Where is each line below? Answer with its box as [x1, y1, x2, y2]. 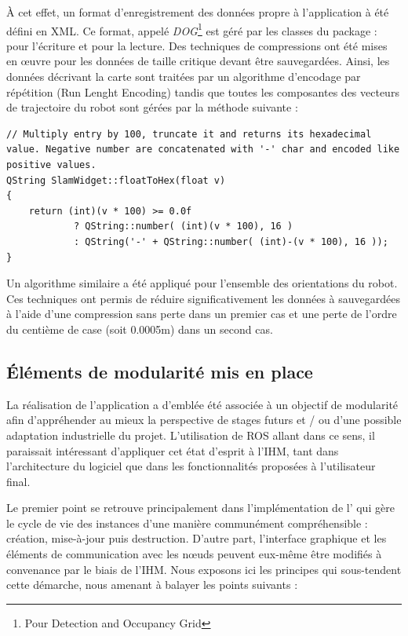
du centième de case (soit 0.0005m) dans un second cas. [6, 320, 273, 337]
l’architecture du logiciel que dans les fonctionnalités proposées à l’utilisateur [6, 458, 376, 474]
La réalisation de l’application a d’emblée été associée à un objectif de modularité [6, 396, 399, 412]
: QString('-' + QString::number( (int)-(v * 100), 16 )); [73, 236, 388, 247]
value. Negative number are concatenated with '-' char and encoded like [6, 144, 400, 155]
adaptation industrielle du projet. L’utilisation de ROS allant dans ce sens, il [6, 426, 375, 443]
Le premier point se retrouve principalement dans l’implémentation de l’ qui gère [6, 499, 395, 516]
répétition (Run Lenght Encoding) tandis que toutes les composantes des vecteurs [6, 83, 399, 100]
